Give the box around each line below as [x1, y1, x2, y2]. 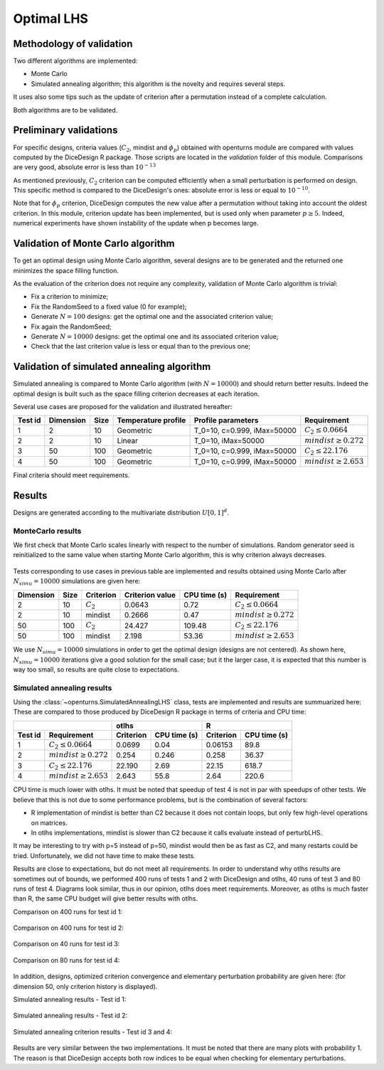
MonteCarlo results [13, 526, 82, 536]
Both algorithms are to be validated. [13, 105, 118, 114]
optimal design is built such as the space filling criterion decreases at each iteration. [13, 389, 260, 398]
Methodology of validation [13, 38, 133, 50]
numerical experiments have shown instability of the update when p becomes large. [13, 219, 259, 228]
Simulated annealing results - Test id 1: [13, 995, 127, 1004]
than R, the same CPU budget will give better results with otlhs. [13, 894, 198, 903]
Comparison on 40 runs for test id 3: [13, 940, 120, 948]
